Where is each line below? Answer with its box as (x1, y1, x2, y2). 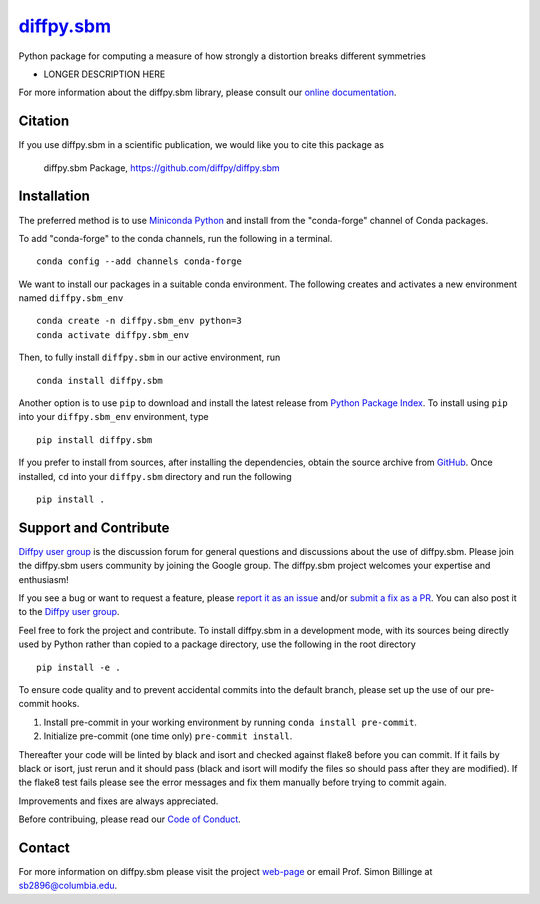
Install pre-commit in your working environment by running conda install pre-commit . (43, 716, 417, 728)
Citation (18, 113, 70, 130)
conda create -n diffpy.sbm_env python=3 (36, 315, 242, 327)
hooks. (51, 698, 80, 710)
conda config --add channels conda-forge (36, 256, 242, 267)
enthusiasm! (18, 573, 69, 585)
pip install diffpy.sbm (36, 434, 153, 445)
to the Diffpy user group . (18, 606, 120, 618)
